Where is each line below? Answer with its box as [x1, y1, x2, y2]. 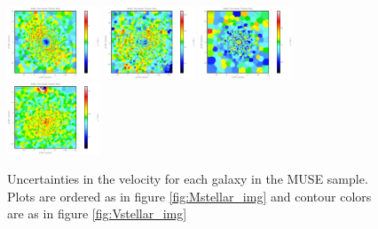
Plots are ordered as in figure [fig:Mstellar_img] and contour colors [7, 186, 372, 205]
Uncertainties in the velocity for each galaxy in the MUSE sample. [7, 170, 368, 188]
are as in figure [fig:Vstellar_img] [7, 204, 187, 223]
